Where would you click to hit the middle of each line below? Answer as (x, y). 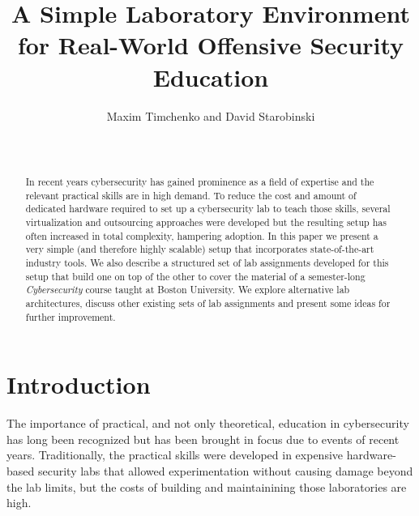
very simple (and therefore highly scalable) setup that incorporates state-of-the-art (200, 249)
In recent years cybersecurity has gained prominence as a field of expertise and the (200, 182)
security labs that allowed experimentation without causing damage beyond (225, 471)
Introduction (79, 384)
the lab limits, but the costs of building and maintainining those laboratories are (207, 486)
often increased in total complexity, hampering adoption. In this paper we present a (202, 235)
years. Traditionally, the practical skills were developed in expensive (175, 455)
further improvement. (71, 316)
